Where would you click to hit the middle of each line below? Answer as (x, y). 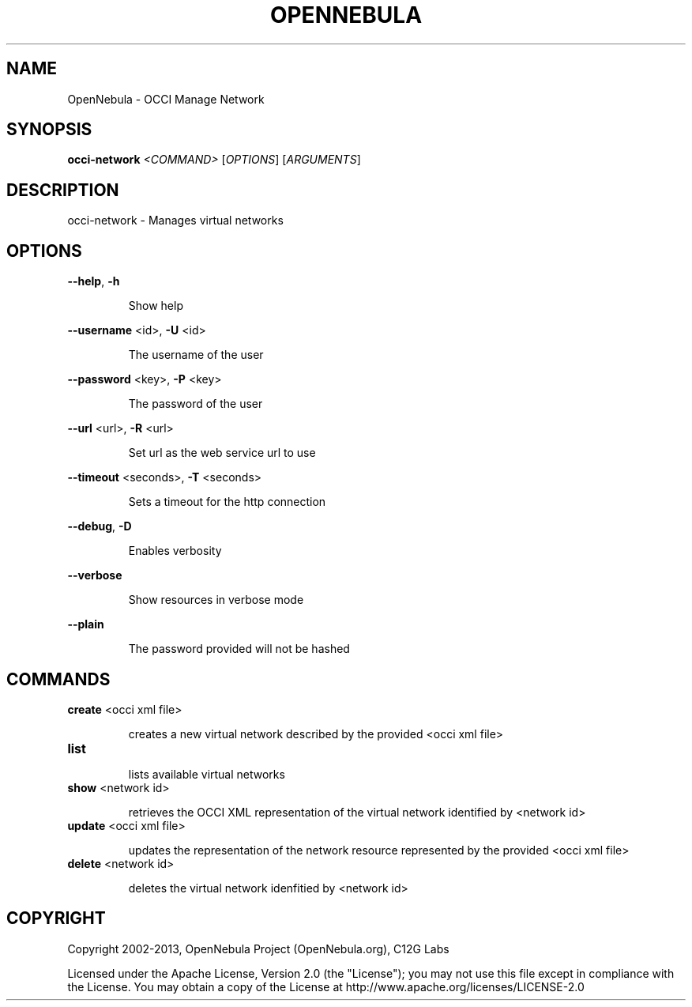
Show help (156, 306)
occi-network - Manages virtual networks (175, 221)
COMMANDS (58, 679)
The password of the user (196, 404)
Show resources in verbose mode (216, 600)
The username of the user (196, 355)
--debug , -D (100, 526)
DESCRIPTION (63, 190)
